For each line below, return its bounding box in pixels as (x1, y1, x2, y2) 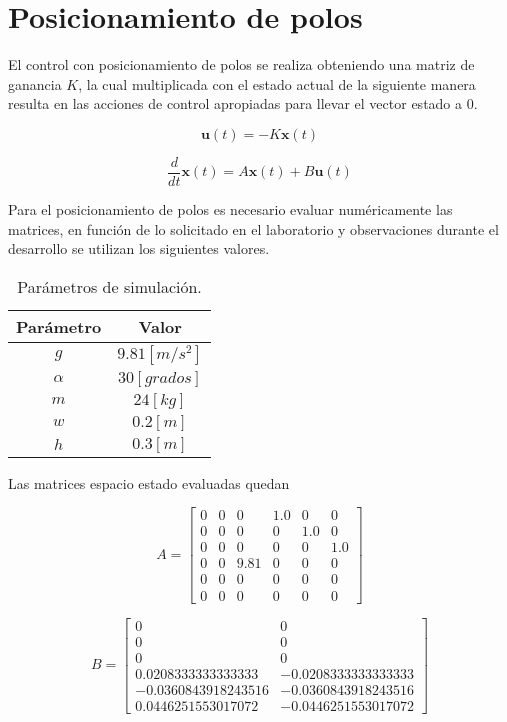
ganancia (8, 73, 62, 94)
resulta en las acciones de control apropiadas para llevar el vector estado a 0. (8, 93, 478, 114)
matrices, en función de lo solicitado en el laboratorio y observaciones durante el (8, 218, 499, 239)
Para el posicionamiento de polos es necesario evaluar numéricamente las (8, 198, 453, 219)
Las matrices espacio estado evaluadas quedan (8, 472, 290, 493)
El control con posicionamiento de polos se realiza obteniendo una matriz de (8, 54, 475, 75)
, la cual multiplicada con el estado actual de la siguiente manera (78, 73, 476, 94)
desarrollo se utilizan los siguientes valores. (8, 238, 270, 259)
